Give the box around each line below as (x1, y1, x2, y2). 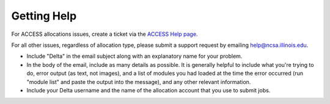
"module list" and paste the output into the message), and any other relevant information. (26, 78, 251, 85)
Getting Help (11, 9, 77, 23)
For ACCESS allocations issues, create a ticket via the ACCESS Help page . (11, 30, 198, 38)
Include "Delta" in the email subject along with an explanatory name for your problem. (26, 52, 243, 60)
